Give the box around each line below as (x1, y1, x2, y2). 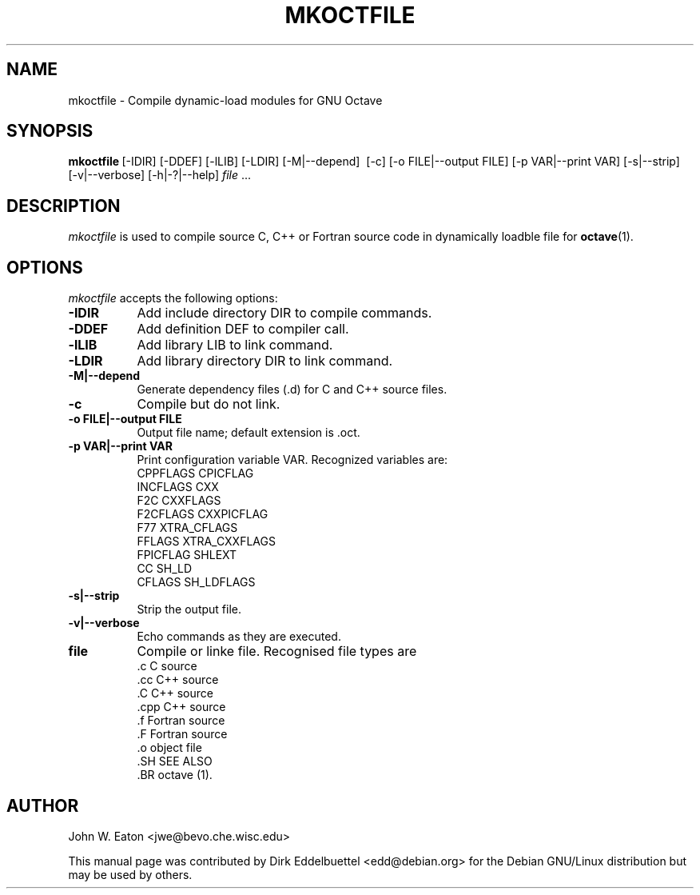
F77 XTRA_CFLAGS (137, 521, 238, 535)
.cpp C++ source (137, 700, 226, 714)
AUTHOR (6, 795, 79, 816)
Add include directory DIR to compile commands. (137, 305, 432, 322)
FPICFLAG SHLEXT (137, 548, 237, 562)
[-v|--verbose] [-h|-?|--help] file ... (68, 168, 252, 182)
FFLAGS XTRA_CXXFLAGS (137, 534, 276, 549)
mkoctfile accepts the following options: (68, 291, 278, 306)
